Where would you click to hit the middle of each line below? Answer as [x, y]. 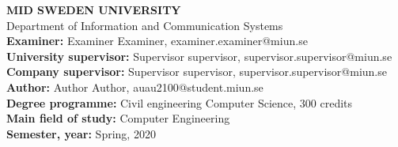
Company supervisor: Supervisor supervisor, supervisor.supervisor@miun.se [197, 72]
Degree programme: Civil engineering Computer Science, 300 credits [180, 102]
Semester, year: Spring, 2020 [81, 133]
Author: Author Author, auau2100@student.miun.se [135, 87]
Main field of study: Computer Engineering [118, 118]
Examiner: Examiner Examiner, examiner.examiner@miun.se [157, 41]
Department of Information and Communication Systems [145, 25]
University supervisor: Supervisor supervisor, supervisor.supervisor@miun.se [199, 56]
